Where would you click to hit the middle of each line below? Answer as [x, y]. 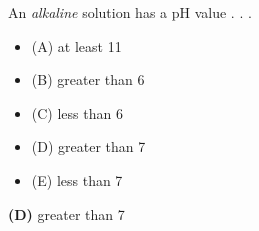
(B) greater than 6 [88, 79]
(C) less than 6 [77, 112]
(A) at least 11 [76, 45]
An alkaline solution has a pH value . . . [130, 12]
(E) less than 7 [77, 179]
